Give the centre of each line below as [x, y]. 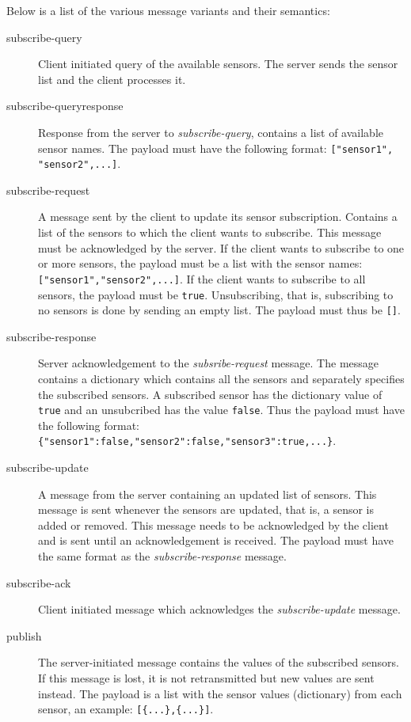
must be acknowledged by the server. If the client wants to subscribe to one [221, 247]
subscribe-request [48, 190]
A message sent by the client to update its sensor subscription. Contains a [218, 217]
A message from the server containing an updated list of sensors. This [207, 494]
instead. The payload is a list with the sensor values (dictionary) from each [220, 693]
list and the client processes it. [112, 79]
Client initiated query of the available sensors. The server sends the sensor [218, 64]
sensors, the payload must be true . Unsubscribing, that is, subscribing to [216, 294]
